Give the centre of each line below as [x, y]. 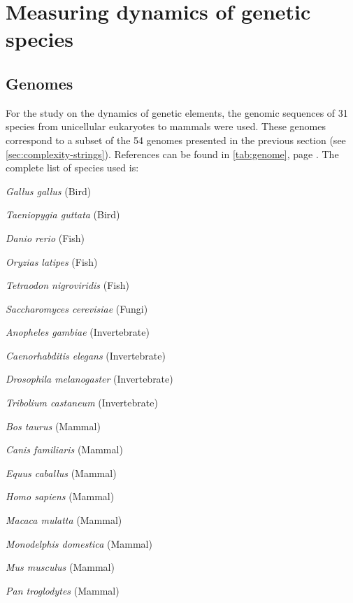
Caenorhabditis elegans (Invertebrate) [86, 355]
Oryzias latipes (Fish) [52, 261]
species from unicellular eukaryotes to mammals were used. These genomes [166, 126]
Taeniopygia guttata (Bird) [63, 214]
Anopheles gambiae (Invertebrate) [78, 332]
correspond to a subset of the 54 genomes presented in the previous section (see [176, 140]
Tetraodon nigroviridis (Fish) [67, 285]
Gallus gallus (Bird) [49, 191]
